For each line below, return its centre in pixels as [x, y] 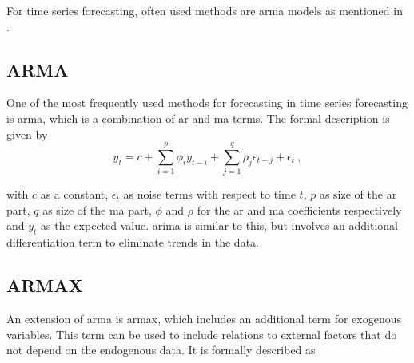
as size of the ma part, [97, 209]
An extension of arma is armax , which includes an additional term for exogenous [204, 319]
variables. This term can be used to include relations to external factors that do [202, 334]
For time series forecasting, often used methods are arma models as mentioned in [205, 10]
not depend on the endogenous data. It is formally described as [161, 350]
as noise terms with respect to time [209, 194]
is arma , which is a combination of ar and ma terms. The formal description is [198, 118]
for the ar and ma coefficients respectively [299, 209]
